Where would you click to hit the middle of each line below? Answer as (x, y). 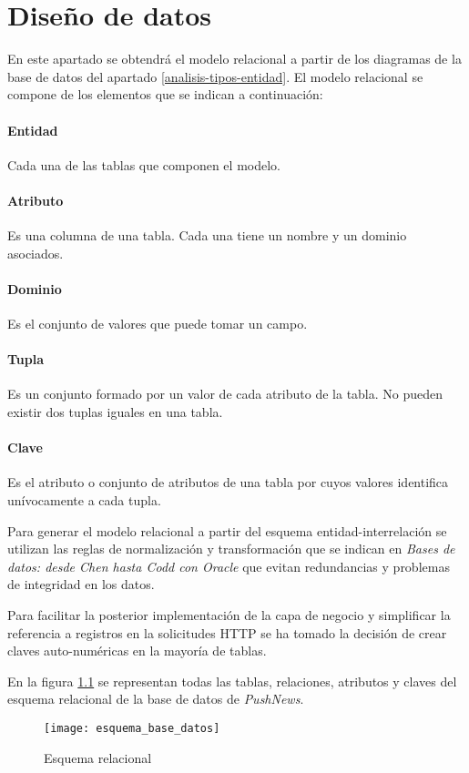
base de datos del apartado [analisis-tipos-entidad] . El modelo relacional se (215, 76)
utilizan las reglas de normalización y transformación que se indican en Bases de (231, 549)
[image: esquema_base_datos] (132, 728)
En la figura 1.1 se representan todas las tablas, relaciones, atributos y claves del (232, 681)
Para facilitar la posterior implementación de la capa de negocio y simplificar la (229, 615)
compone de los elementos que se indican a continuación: (165, 94)
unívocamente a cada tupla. (84, 500)
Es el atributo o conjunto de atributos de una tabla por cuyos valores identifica (228, 482)
